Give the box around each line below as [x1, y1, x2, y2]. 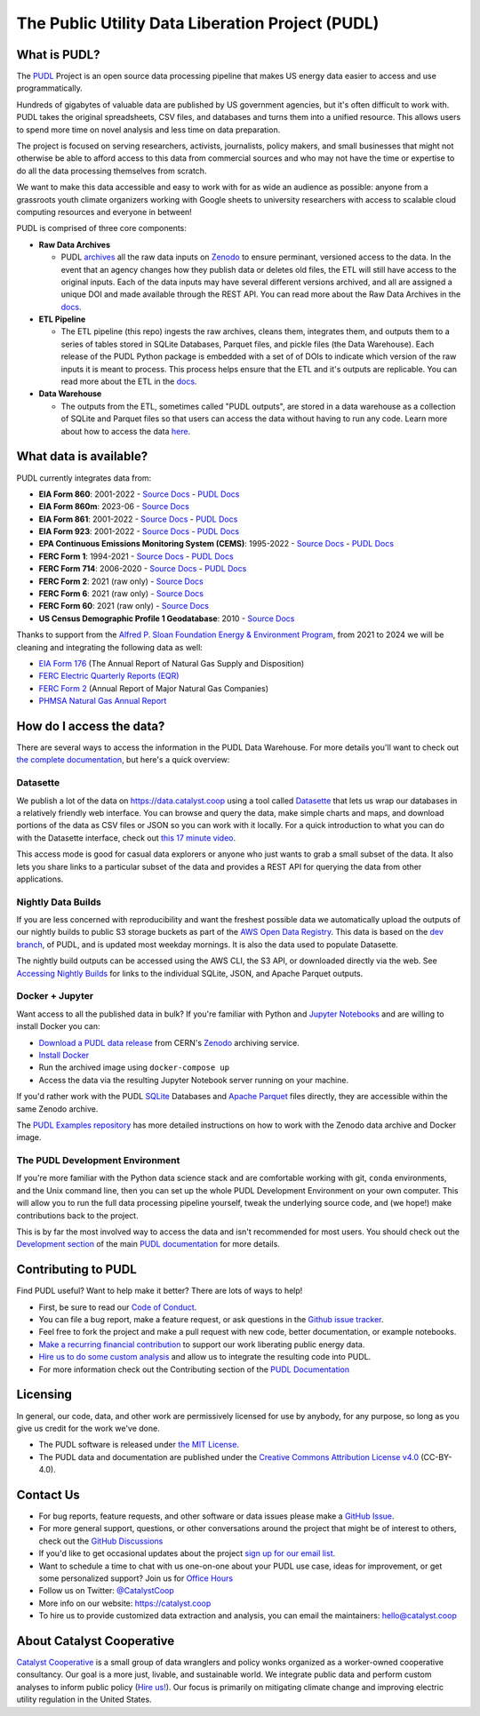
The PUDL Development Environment [16, 1154, 180, 1167]
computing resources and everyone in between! [16, 206, 193, 217]
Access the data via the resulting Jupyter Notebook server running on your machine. [38, 1074, 349, 1085]
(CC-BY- [420, 1451, 452, 1462]
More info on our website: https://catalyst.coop [38, 1598, 212, 1608]
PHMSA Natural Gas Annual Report [38, 696, 167, 706]
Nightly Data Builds [16, 896, 101, 908]
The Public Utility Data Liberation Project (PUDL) [16, 13, 380, 33]
